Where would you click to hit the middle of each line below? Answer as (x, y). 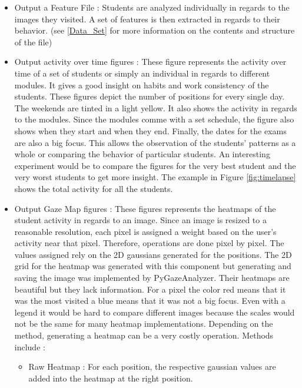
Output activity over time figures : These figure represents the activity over (150, 62)
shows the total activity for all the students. (94, 188)
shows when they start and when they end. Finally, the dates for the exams (150, 130)
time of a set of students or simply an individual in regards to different (142, 73)
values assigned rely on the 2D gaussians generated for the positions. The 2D (153, 254)
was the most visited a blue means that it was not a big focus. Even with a (150, 301)
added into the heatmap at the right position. (111, 378)
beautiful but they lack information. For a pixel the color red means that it (150, 289)
